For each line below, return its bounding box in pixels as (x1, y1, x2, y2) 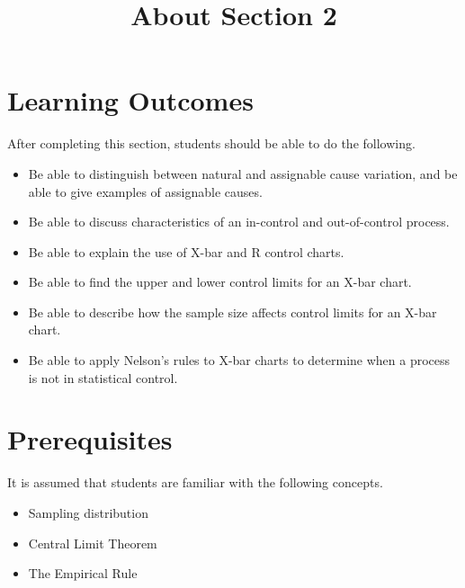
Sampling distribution (28, 503, 148, 521)
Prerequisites (7, 421, 173, 458)
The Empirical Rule (28, 564, 138, 583)
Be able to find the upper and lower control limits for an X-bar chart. (28, 272, 412, 291)
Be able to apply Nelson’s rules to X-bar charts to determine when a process (28, 351, 451, 370)
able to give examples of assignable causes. (28, 182, 263, 200)
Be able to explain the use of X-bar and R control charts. (28, 242, 344, 261)
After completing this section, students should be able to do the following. (7, 134, 416, 153)
